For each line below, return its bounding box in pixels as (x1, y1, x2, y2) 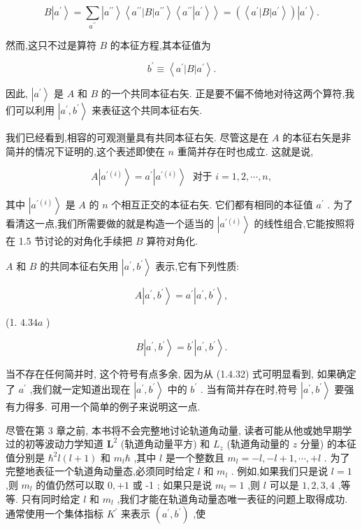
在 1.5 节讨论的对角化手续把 (6, 234, 133, 248)
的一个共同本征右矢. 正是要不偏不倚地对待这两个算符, (101, 85, 345, 100)
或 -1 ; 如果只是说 (132, 477, 212, 492)
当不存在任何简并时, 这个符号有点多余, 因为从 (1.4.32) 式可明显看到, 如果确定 (6, 366, 356, 381)
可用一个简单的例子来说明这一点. (50, 399, 201, 413)
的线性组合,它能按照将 (254, 216, 355, 231)
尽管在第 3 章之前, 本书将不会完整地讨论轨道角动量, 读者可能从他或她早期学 (6, 422, 352, 437)
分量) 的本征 (300, 436, 356, 451)
